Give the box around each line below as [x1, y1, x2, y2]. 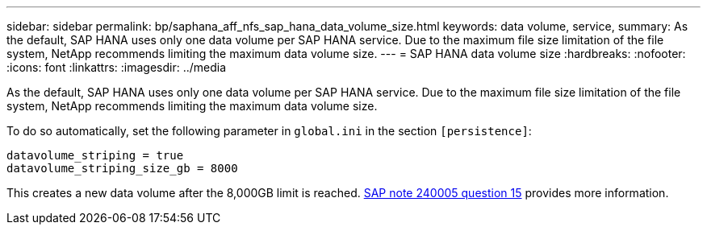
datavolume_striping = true [6, 149, 184, 162]
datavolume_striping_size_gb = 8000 [6, 162, 238, 175]
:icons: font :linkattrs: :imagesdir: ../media [6, 60, 227, 74]
